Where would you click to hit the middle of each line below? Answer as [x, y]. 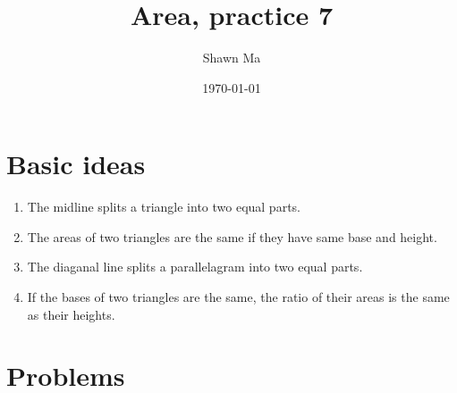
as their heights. [71, 314]
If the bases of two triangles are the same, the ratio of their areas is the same [238, 297]
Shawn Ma [232, 58]
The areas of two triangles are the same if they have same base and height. [232, 236]
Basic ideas [76, 164]
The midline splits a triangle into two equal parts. [164, 207]
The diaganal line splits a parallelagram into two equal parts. [195, 267]
